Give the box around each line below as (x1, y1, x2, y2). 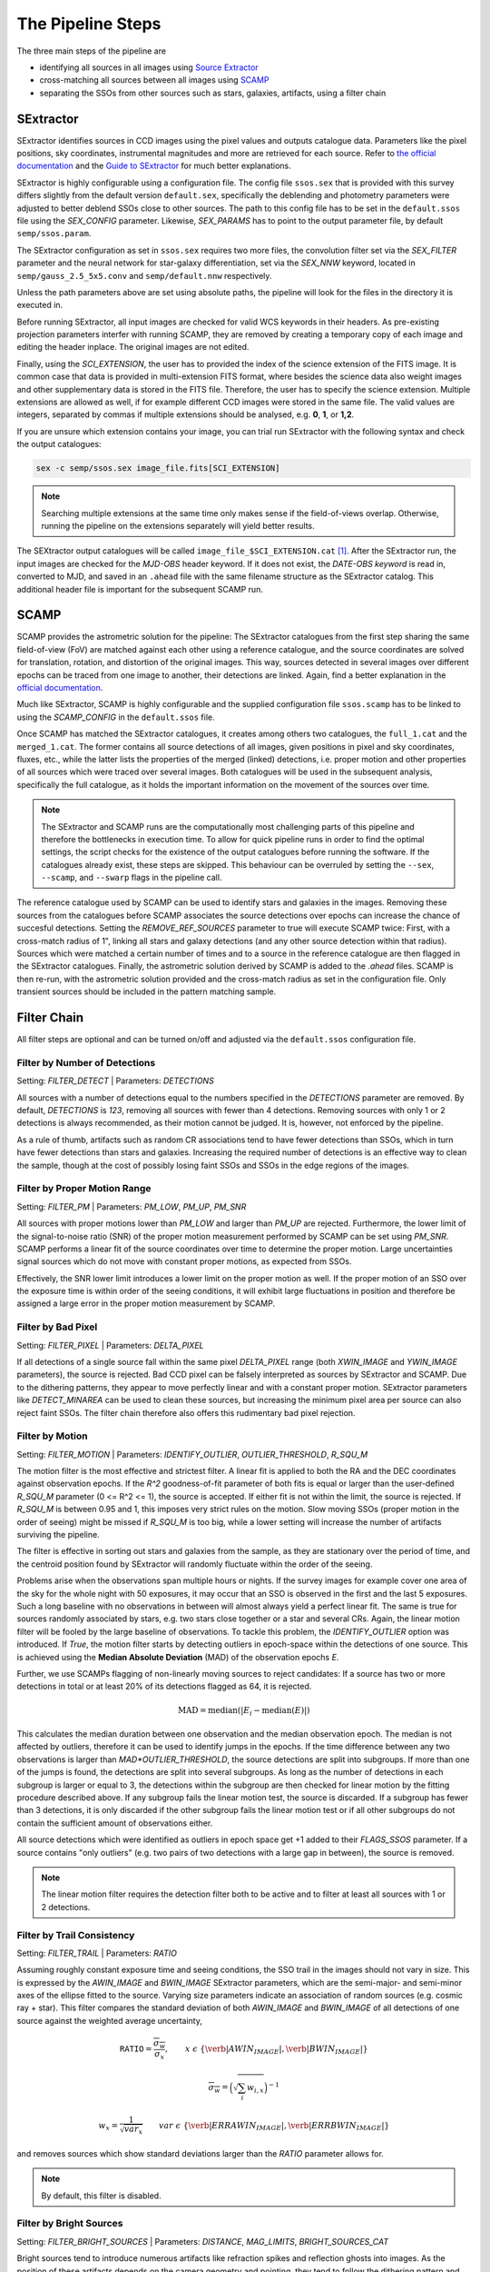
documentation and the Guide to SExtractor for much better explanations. (16, 160, 292, 172)
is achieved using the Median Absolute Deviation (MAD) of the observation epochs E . (16, 1651, 339, 1662)
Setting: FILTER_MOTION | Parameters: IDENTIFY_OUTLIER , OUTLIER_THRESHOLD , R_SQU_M (16, 1449, 368, 1460)
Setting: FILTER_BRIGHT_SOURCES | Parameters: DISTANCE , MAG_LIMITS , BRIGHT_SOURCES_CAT (16, 2236, 389, 2247)
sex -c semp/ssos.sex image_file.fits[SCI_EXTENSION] (35, 463, 280, 473)
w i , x (246, 2082, 265, 2095)
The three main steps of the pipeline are (16, 45, 167, 56)
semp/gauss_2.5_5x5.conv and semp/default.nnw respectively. (16, 270, 272, 281)
